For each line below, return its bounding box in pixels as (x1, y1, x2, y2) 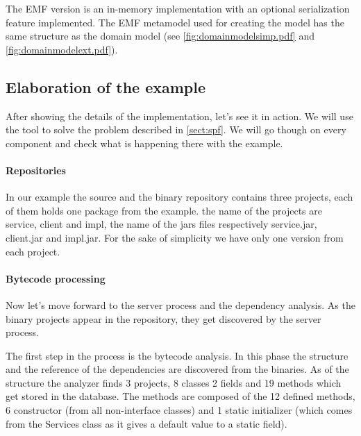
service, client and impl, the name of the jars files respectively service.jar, (6, 217, 317, 231)
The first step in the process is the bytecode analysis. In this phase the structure (6, 348, 349, 362)
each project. (6, 244, 60, 258)
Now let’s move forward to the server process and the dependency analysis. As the (6, 297, 355, 312)
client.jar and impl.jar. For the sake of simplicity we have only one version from (6, 230, 344, 244)
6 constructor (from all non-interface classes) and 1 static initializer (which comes (6, 403, 353, 417)
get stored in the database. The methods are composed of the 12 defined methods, (6, 389, 355, 403)
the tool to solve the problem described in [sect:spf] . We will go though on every (6, 122, 346, 137)
